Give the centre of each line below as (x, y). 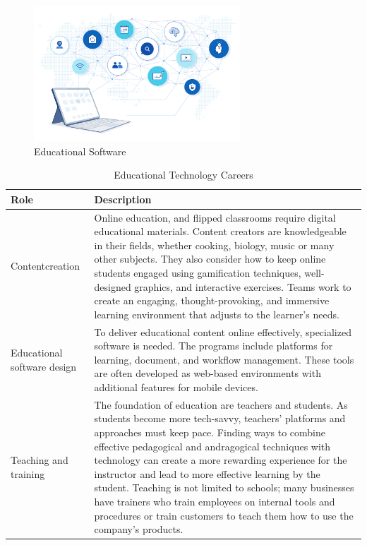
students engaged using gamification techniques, (198, 272)
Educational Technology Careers (183, 175)
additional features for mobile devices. (176, 387)
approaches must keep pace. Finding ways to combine (210, 432)
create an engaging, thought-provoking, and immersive (212, 300)
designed (113, 286)
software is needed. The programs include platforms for (213, 346)
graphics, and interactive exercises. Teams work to (243, 286)
